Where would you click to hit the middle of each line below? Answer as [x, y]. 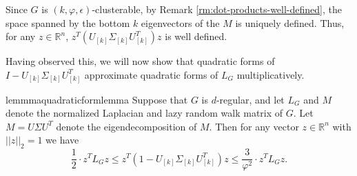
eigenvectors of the [180, 22]
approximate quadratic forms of [151, 74]
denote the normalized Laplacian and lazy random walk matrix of [144, 113]
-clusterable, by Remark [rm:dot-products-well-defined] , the [217, 9]
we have [62, 140]
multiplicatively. [271, 74]
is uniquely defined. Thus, [290, 22]
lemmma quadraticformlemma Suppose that [97, 99]
